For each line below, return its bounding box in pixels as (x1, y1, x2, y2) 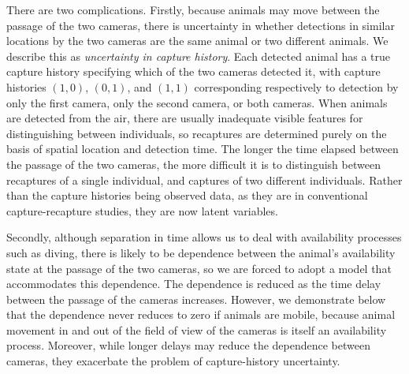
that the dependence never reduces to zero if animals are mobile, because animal (6, 306, 396, 323)
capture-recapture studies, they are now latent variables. (6, 202, 278, 219)
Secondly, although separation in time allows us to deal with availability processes (6, 229, 402, 245)
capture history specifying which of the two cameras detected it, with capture (6, 63, 381, 80)
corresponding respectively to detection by (194, 78, 399, 95)
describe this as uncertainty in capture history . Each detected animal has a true (6, 47, 391, 64)
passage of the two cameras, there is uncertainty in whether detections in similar (6, 17, 395, 33)
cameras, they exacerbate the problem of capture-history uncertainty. (6, 353, 340, 369)
